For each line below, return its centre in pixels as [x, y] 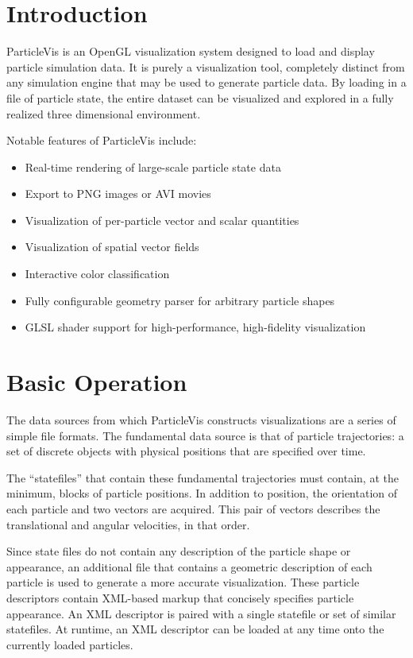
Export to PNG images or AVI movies [118, 194]
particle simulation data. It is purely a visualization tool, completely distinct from [206, 66]
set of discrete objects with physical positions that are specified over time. [186, 451]
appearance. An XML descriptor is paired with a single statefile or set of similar [201, 613]
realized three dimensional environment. [104, 113]
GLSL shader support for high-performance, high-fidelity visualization [195, 327]
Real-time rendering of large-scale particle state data [153, 166]
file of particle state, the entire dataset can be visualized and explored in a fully [200, 97]
